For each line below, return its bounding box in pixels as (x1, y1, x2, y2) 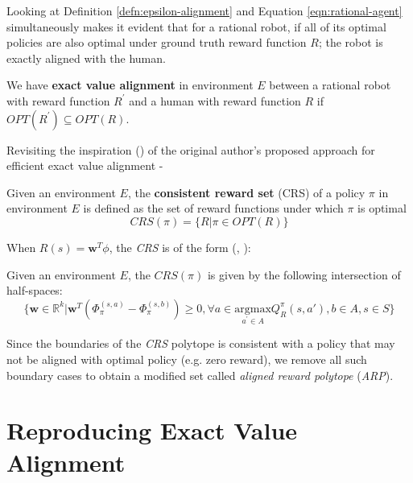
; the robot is (318, 34, 383, 51)
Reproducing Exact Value (6, 414, 298, 447)
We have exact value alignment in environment (6, 76, 254, 93)
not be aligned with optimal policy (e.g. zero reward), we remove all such (6, 351, 367, 368)
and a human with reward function (129, 92, 301, 109)
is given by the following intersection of (207, 266, 401, 283)
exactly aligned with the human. (6, 49, 166, 66)
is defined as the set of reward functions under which (83, 200, 344, 217)
